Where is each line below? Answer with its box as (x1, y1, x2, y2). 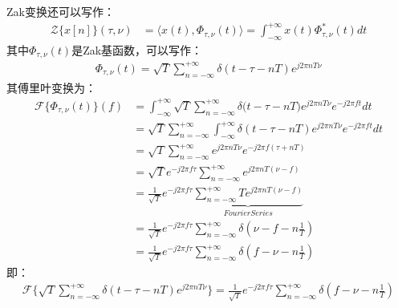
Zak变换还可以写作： (6, 3, 115, 19)
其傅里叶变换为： (6, 79, 96, 95)
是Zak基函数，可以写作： (71, 41, 203, 58)
